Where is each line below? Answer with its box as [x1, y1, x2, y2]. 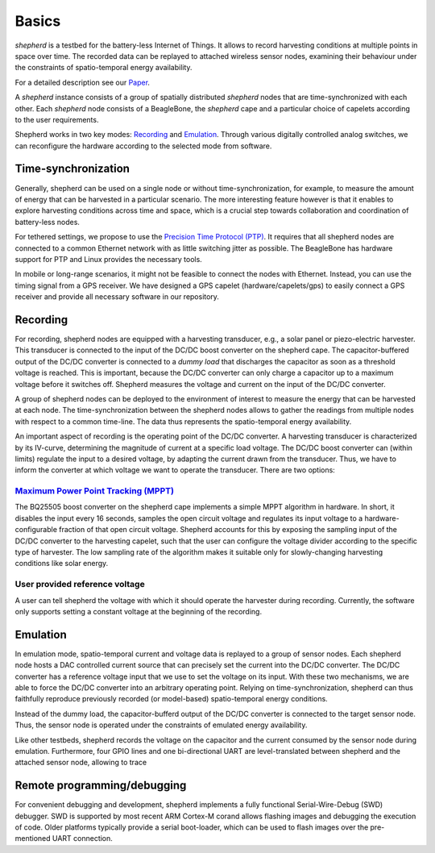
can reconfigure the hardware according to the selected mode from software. [14, 141, 272, 151]
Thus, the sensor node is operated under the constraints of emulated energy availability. [14, 720, 308, 730]
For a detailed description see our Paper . [14, 77, 151, 87]
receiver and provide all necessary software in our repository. [14, 292, 219, 302]
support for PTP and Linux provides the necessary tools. [14, 254, 203, 264]
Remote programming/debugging [14, 779, 187, 793]
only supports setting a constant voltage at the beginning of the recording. [14, 606, 262, 616]
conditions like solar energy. [14, 559, 109, 568]
